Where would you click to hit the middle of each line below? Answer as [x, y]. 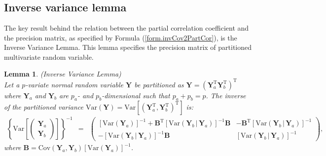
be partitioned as [159, 84]
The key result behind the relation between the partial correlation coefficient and [127, 28]
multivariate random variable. [49, 57]
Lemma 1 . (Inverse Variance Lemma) [63, 73]
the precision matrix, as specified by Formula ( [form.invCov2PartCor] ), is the [121, 37]
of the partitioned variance [44, 107]
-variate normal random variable [74, 84]
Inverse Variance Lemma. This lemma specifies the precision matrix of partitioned [128, 47]
